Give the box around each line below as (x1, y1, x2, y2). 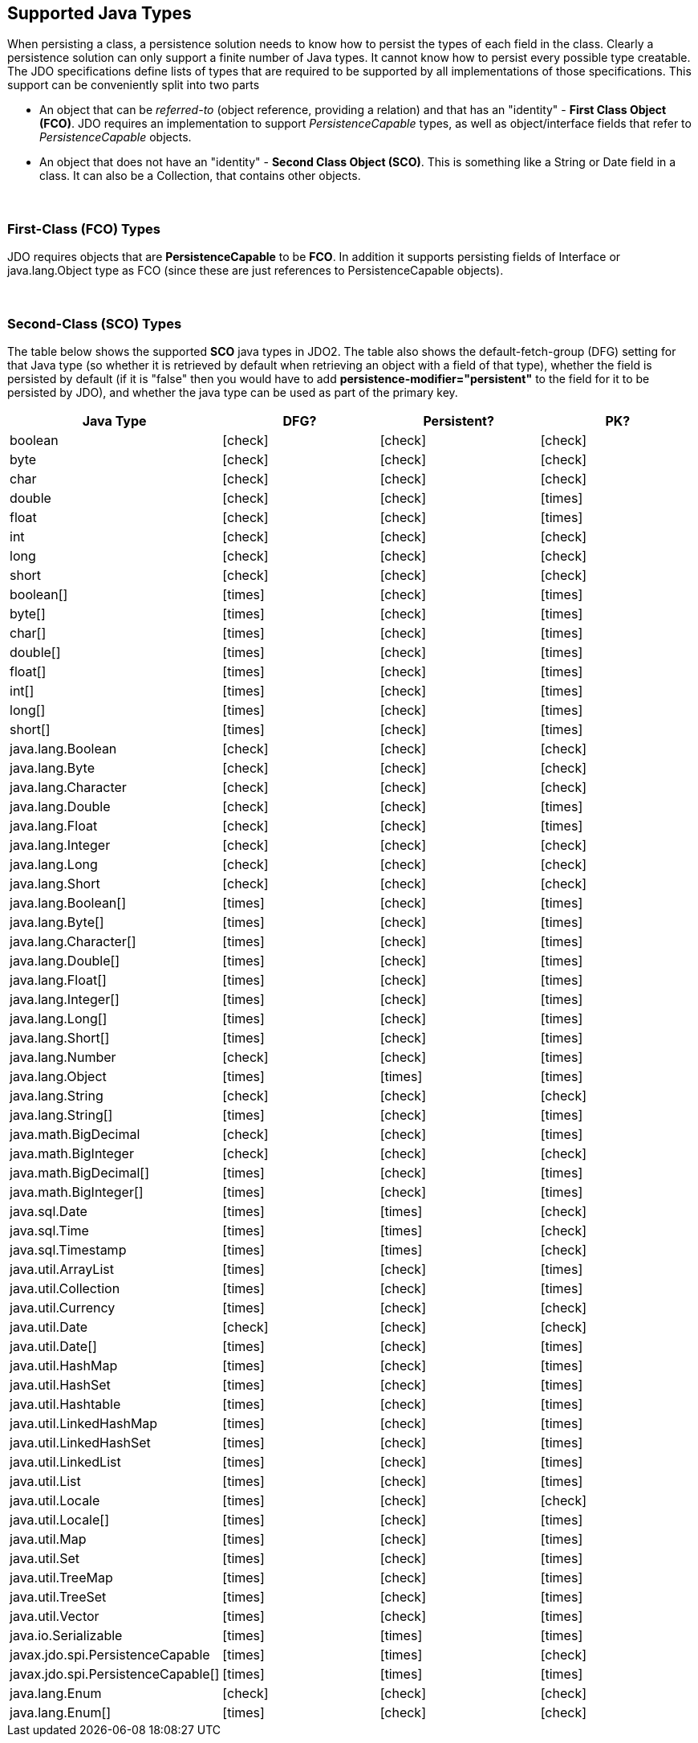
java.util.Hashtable (10, 1395, 121, 1412)
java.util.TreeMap (10, 1569, 113, 1586)
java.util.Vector (10, 1607, 99, 1624)
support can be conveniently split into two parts (7, 78, 260, 92)
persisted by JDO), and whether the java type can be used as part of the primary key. (7, 385, 458, 399)
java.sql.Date (10, 1202, 87, 1219)
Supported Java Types (7, 3, 192, 23)
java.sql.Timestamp (10, 1241, 127, 1258)
